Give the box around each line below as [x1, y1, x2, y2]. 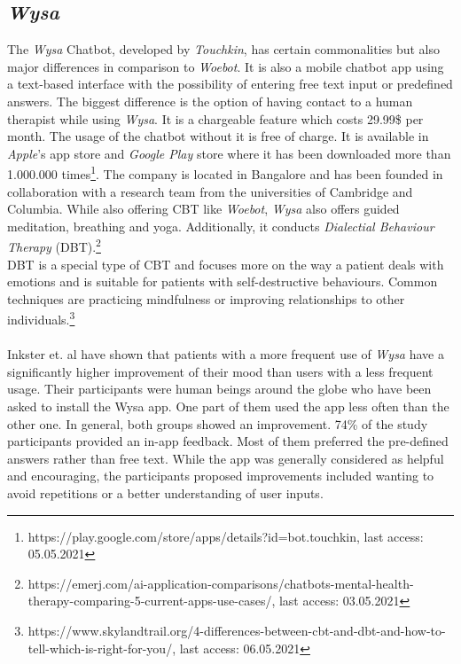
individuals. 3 [7, 308, 75, 329]
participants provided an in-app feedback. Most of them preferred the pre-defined [7, 432, 449, 450]
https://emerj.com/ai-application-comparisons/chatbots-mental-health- [27, 574, 414, 592]
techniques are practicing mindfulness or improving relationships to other [7, 289, 405, 308]
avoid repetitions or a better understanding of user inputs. [7, 484, 324, 503]
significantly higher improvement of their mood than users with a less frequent [7, 362, 434, 380]
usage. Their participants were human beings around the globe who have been [7, 379, 432, 398]
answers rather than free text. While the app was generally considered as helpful [7, 449, 444, 467]
